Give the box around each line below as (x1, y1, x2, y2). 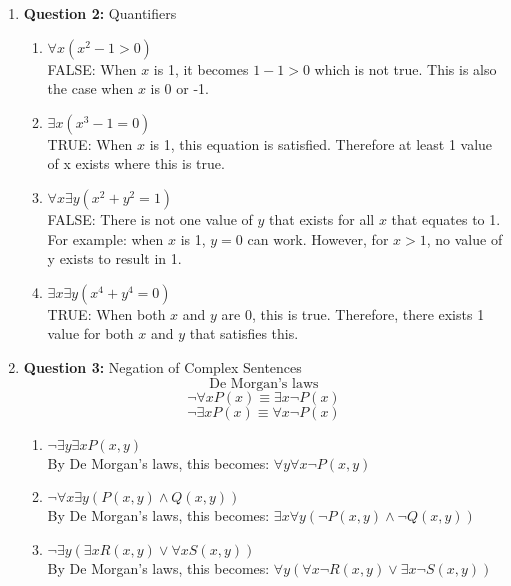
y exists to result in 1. (47, 248, 182, 269)
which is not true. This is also (314, 58, 497, 79)
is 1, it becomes (153, 58, 249, 79)
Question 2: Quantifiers (23, 3, 177, 23)
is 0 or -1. (150, 78, 209, 99)
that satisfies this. (189, 323, 299, 344)
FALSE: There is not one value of (47, 208, 253, 229)
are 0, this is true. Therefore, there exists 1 (221, 303, 485, 324)
